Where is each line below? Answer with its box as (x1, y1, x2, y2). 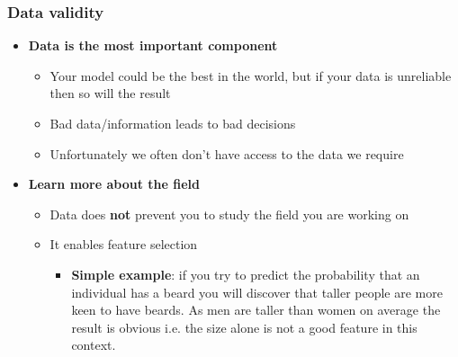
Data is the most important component (28, 36, 278, 55)
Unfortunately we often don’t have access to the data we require (49, 144, 404, 163)
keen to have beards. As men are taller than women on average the (71, 300, 441, 319)
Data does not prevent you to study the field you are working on (49, 204, 409, 223)
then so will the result (49, 84, 171, 103)
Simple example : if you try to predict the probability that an (71, 264, 420, 283)
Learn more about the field (28, 174, 200, 193)
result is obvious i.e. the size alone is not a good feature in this (71, 317, 418, 336)
